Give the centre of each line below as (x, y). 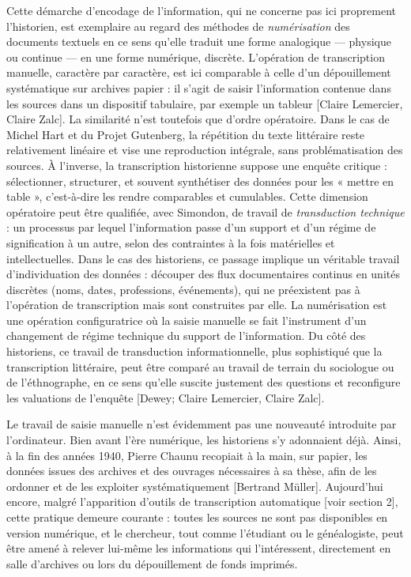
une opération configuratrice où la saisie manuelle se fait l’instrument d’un (187, 320)
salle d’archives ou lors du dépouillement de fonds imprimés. (152, 563)
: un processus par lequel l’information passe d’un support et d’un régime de (191, 227)
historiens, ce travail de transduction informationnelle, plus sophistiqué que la (194, 351)
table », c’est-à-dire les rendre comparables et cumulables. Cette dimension (187, 196)
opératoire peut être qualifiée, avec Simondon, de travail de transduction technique (205, 211)
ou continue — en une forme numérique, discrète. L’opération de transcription (196, 57)
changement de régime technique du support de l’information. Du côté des (186, 336)
